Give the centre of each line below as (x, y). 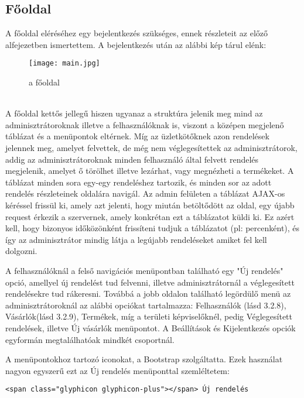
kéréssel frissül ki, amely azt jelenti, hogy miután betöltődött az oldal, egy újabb (150, 205)
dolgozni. (21, 251)
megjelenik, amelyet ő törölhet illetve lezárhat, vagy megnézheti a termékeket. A (150, 171)
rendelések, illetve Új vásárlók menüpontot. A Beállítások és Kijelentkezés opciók (151, 327)
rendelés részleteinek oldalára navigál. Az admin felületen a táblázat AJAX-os (145, 193)
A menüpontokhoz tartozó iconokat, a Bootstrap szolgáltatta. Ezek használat (144, 359)
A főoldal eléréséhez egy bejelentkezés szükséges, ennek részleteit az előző (137, 33)
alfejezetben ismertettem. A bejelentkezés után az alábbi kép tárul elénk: (136, 44)
